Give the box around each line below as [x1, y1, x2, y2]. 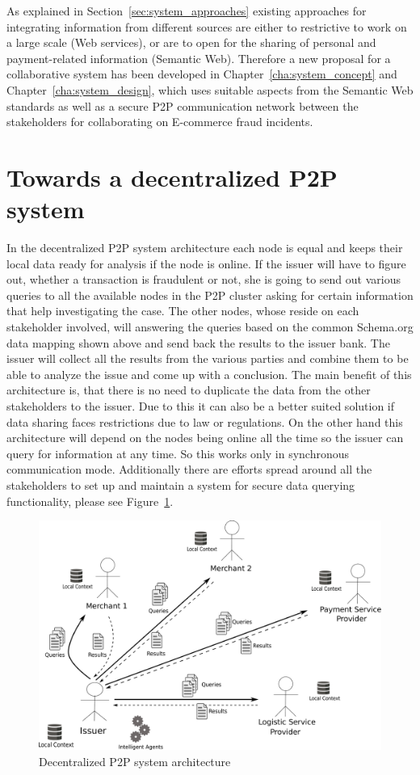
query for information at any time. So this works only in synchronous [6, 444, 350, 461]
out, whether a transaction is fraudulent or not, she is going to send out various [6, 271, 401, 288]
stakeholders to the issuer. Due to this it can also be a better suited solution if [6, 398, 395, 414]
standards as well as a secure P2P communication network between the [6, 97, 359, 114]
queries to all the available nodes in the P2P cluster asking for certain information [6, 286, 414, 303]
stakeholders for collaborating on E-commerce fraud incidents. [6, 113, 313, 130]
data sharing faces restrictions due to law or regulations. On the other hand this [6, 413, 403, 430]
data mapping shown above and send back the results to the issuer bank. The [6, 334, 390, 351]
